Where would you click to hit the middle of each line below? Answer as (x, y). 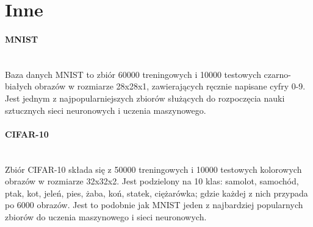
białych (19, 86)
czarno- (277, 74)
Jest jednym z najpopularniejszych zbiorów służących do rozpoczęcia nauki (145, 98)
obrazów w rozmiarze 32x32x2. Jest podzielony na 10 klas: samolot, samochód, (152, 181)
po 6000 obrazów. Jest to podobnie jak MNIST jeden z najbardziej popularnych (154, 205)
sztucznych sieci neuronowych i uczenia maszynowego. (106, 110)
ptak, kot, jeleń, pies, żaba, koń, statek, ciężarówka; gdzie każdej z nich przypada (156, 193)
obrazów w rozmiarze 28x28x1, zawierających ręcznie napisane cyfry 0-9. (170, 86)
